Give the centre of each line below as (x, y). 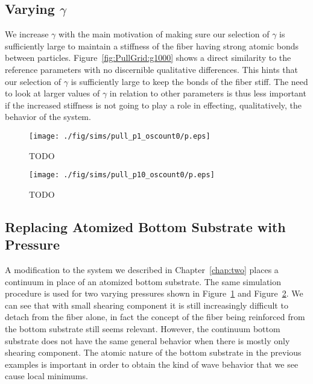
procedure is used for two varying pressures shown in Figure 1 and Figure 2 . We (154, 293)
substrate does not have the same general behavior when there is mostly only (147, 340)
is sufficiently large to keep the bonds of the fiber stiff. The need (189, 81)
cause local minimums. (46, 376)
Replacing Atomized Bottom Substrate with (145, 226)
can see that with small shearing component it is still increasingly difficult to (147, 305)
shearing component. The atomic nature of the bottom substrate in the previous (153, 352)
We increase (27, 34)
